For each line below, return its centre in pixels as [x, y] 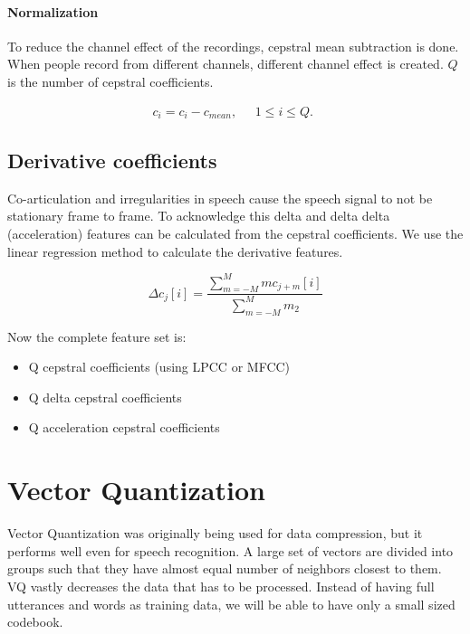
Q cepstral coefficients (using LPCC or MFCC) [159, 367]
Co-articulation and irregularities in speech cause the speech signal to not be [220, 198]
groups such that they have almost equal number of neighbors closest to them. [225, 568]
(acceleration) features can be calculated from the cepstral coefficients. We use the [235, 233]
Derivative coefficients [112, 160]
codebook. [35, 622]
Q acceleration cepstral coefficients [124, 427]
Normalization [53, 11]
